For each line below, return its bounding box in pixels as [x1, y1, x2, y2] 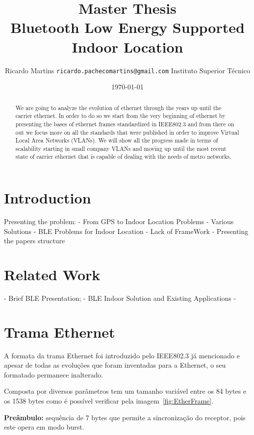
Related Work [4, 264, 101, 285]
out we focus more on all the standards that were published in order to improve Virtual [15, 128, 239, 136]
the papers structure [4, 235, 65, 246]
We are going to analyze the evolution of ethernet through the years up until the [15, 103, 222, 112]
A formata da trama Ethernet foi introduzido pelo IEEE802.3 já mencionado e [4, 350, 240, 360]
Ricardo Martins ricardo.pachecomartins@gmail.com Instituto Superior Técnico [5, 65, 250, 75]
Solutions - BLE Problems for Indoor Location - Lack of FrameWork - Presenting [4, 226, 249, 236]
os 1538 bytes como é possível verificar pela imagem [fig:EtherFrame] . [4, 396, 214, 406]
